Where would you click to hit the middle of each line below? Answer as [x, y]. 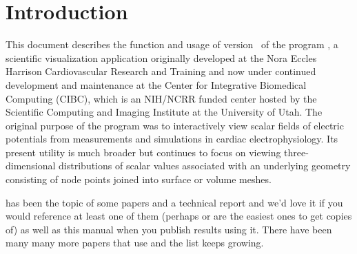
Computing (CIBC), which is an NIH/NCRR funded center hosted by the [161, 98]
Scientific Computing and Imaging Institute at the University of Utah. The [164, 112]
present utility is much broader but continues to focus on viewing [143, 152]
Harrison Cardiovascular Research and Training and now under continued [161, 71]
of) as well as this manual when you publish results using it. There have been [169, 229]
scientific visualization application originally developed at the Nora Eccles [161, 57]
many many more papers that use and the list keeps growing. [135, 243]
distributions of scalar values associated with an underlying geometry [205, 166]
